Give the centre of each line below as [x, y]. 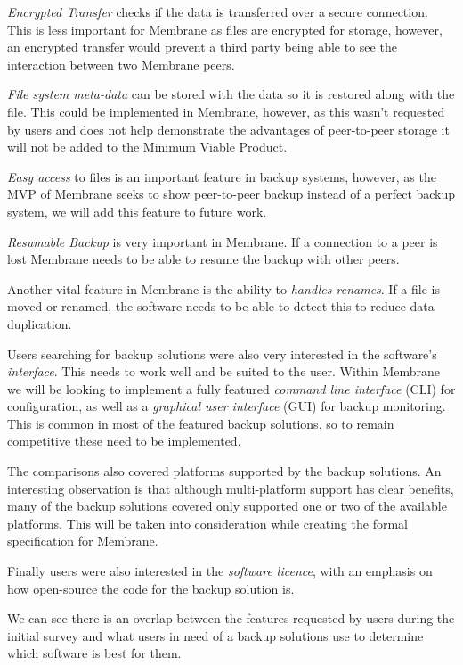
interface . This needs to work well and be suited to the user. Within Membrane [224, 371]
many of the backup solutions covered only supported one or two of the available [227, 506]
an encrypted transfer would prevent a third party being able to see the [202, 47]
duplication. [40, 323]
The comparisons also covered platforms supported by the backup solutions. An [224, 471]
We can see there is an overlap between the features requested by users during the [231, 618]
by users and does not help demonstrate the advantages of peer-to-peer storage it [228, 129]
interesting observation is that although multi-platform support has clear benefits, [231, 488]
